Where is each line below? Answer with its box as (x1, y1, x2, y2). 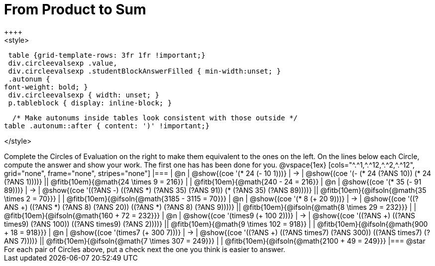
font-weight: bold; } (4, 83, 88, 91)
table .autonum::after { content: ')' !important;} (4, 121, 210, 130)
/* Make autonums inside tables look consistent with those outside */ (12, 113, 298, 122)
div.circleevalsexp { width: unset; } (8, 90, 159, 99)
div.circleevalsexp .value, (8, 59, 117, 67)
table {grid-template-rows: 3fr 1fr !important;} (8, 51, 206, 59)
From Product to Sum (4, 1, 146, 18)
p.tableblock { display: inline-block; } (8, 98, 172, 107)
